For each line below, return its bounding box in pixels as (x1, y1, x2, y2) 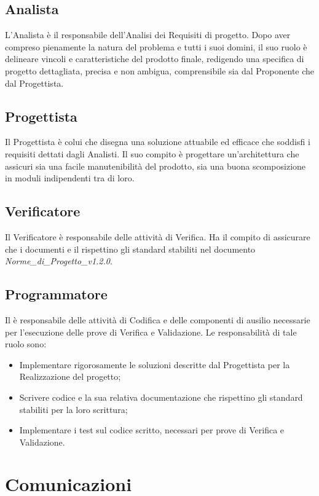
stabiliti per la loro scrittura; (19, 403, 128, 415)
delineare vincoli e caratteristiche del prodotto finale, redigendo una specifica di (5, 52, 304, 65)
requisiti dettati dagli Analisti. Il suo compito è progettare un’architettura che (5, 147, 299, 160)
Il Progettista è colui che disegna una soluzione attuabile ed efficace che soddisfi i (5, 135, 310, 148)
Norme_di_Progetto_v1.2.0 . (5, 254, 112, 267)
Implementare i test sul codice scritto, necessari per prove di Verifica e (19, 423, 285, 436)
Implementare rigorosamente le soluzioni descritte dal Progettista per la (19, 358, 290, 371)
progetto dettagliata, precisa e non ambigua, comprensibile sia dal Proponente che (5, 64, 315, 77)
